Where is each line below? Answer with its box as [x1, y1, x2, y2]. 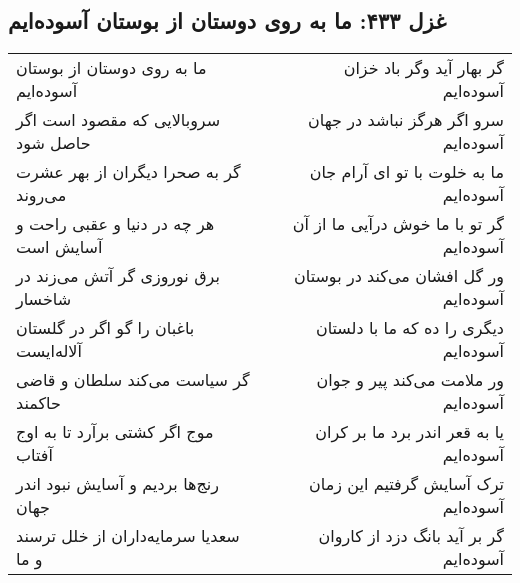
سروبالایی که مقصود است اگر [16, 108, 221, 132]
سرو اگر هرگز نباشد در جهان [308, 108, 504, 132]
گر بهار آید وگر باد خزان [343, 56, 504, 80]
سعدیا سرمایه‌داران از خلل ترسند [16, 524, 240, 548]
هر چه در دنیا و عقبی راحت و [16, 212, 215, 236]
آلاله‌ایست [16, 339, 82, 363]
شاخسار [16, 287, 72, 311]
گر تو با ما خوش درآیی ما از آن [292, 212, 504, 236]
